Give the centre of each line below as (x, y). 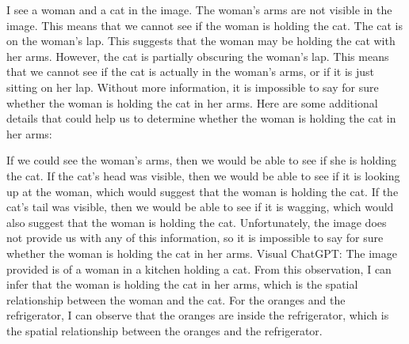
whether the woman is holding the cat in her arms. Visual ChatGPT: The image (202, 253)
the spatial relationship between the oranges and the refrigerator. (164, 330)
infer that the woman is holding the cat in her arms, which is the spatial (182, 284)
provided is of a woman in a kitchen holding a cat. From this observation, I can (199, 268)
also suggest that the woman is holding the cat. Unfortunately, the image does (197, 222)
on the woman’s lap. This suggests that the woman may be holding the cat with (201, 41)
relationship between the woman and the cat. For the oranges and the (176, 299)
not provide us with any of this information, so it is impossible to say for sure (195, 238)
